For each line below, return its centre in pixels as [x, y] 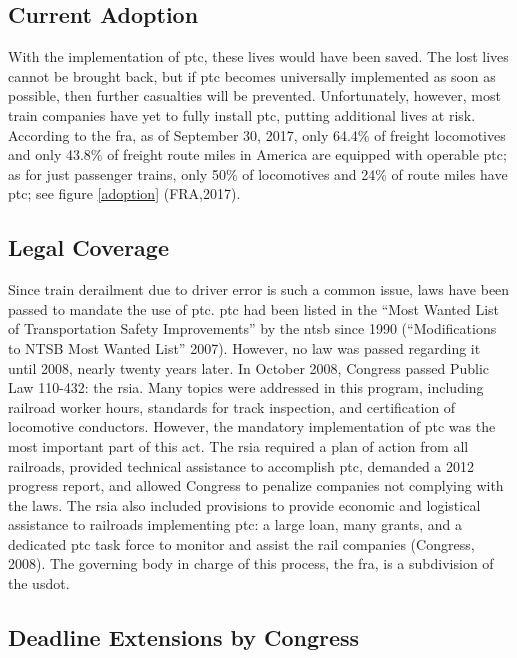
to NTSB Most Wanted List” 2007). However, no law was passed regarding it [244, 347]
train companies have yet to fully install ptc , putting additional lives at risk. [242, 114]
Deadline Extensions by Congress [184, 637]
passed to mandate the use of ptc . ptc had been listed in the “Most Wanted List [254, 308]
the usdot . [39, 583]
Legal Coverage [88, 247]
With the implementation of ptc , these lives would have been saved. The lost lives [258, 56]
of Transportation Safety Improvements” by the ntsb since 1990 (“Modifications [252, 328]
